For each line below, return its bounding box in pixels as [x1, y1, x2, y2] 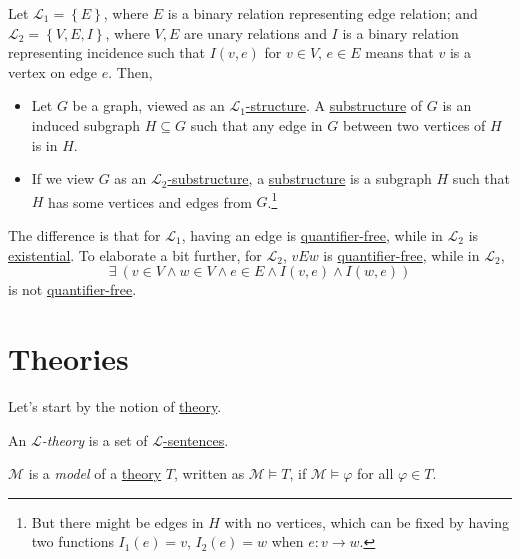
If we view [31, 168, 94, 189]
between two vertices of [342, 114, 486, 135]
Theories [8, 337, 129, 378]
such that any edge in [190, 114, 323, 135]
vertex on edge [8, 61, 98, 82]
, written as [174, 463, 245, 484]
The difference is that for [8, 225, 161, 245]
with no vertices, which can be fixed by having [224, 511, 509, 532]
